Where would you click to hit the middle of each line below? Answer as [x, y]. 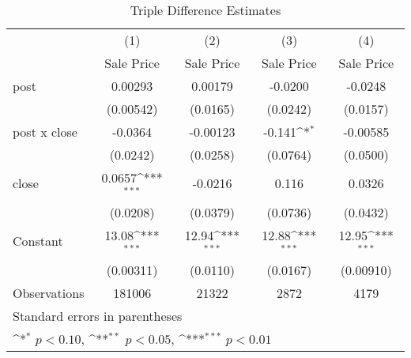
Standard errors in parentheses [98, 315]
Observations [49, 292]
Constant [38, 241]
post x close [45, 132]
